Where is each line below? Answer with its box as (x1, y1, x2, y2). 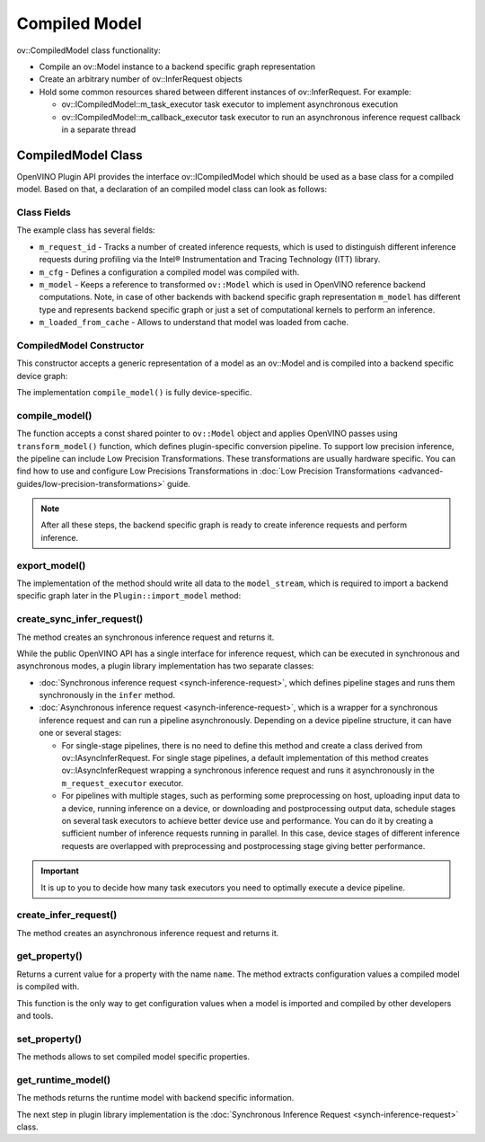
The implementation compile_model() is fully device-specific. (16, 386, 252, 397)
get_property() (16, 950, 83, 962)
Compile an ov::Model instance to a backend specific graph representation (39, 61, 316, 72)
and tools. (16, 1011, 54, 1022)
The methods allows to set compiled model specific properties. (16, 1051, 251, 1062)
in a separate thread (61, 124, 137, 135)
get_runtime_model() (16, 1074, 111, 1086)
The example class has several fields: (16, 225, 156, 235)
